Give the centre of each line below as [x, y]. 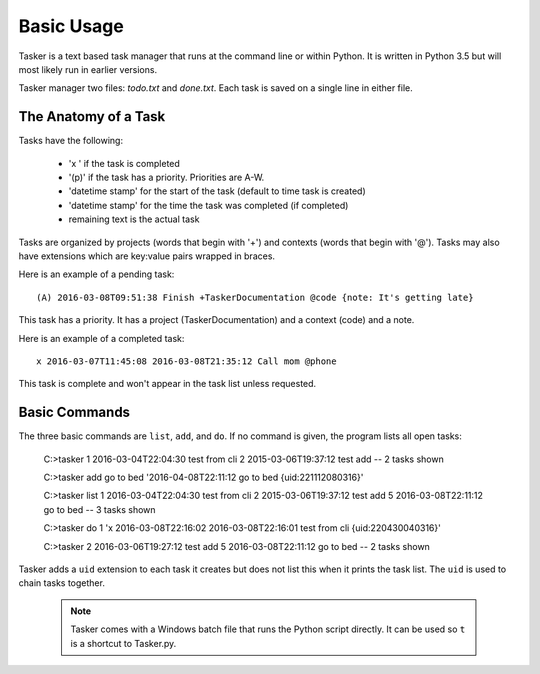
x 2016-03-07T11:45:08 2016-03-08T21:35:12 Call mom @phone [186, 361]
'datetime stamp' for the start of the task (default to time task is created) [217, 191]
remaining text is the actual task [134, 219]
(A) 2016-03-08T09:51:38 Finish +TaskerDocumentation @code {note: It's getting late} [255, 297]
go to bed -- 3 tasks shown [99, 509]
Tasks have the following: [71, 141]
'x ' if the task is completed [124, 163]
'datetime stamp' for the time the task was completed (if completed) [208, 205]
